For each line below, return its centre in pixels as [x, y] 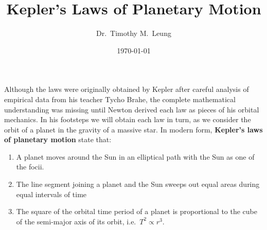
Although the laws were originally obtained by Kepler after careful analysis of [127, 89]
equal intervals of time [51, 194]
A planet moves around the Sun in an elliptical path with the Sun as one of [135, 156]
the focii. [30, 167]
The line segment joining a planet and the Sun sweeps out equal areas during [138, 184]
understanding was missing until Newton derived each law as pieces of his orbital [132, 109]
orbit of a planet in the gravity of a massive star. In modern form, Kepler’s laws [133, 129]
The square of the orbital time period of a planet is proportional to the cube [137, 211]
